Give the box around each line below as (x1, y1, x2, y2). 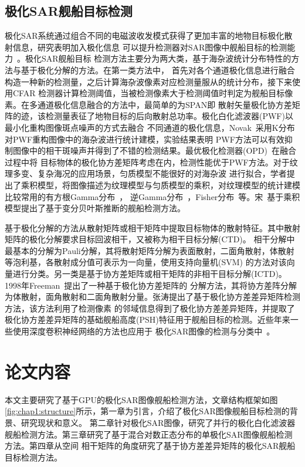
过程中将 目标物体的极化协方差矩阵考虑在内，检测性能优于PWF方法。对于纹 (5, 155, 298, 168)
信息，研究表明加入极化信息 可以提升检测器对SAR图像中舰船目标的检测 (12, 40, 287, 53)
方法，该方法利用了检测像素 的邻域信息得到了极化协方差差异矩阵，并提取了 (5, 302, 295, 314)
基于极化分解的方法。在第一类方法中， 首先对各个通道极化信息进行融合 (21, 63, 295, 76)
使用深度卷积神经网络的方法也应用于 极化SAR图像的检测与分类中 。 (12, 325, 275, 337)
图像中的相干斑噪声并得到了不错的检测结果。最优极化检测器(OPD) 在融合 (12, 144, 297, 157)
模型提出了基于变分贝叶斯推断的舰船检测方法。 (5, 202, 185, 214)
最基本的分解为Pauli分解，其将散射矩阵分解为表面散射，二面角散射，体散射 (5, 244, 294, 256)
